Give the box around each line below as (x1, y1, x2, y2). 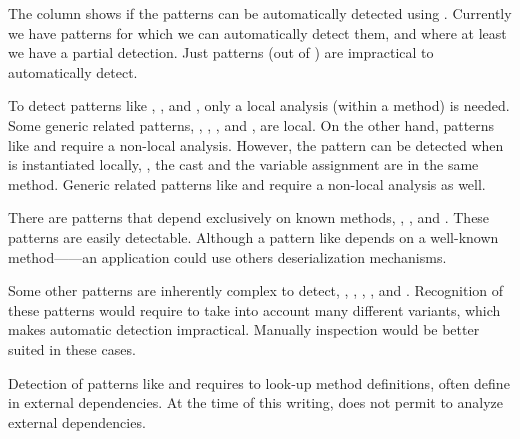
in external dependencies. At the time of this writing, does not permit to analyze (8, 392, 504, 413)
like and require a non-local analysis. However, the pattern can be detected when (8, 134, 504, 155)
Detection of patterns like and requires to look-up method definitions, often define (8, 372, 510, 393)
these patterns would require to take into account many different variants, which (8, 299, 501, 320)
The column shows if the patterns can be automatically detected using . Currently (8, 3, 512, 23)
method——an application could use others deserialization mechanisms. (8, 246, 447, 267)
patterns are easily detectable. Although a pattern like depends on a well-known (8, 226, 499, 247)
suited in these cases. (8, 338, 136, 359)
